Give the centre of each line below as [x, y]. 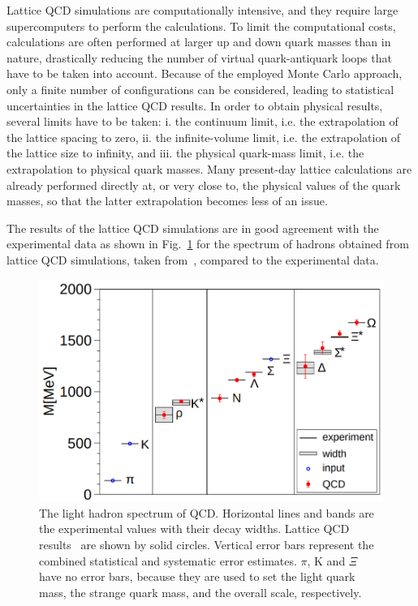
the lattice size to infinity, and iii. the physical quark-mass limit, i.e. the [185, 153]
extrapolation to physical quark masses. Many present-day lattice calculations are [209, 168]
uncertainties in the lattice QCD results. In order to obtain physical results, [195, 105]
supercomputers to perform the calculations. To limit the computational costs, [201, 26]
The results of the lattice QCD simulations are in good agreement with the [193, 228]
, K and [326, 560]
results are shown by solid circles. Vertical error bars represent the [207, 545]
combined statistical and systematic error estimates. [168, 560]
